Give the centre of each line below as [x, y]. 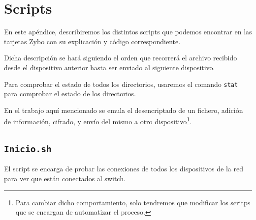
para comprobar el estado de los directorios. [70, 94]
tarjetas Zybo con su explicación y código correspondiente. [92, 41]
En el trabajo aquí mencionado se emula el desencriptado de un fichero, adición [124, 110]
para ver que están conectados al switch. [65, 178]
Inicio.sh [28, 149]
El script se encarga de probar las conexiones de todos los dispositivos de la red [124, 169]
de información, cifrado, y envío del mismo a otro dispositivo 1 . [98, 121]
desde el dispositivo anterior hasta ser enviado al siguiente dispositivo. [110, 67]
